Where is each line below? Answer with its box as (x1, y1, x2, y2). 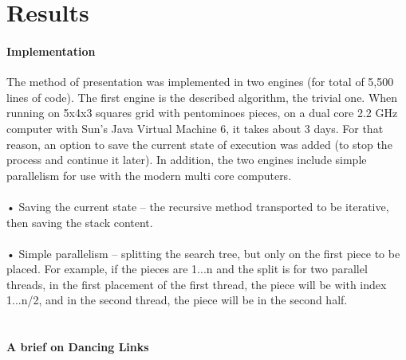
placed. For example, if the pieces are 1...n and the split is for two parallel (6, 260, 368, 277)
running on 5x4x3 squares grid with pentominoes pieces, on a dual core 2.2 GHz (6, 104, 398, 121)
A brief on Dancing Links (6, 338, 149, 355)
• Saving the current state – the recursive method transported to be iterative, (6, 198, 389, 214)
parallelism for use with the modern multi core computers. (6, 166, 292, 183)
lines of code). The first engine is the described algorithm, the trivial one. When (6, 88, 398, 105)
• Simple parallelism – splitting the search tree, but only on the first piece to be (6, 245, 400, 261)
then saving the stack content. (6, 213, 153, 230)
